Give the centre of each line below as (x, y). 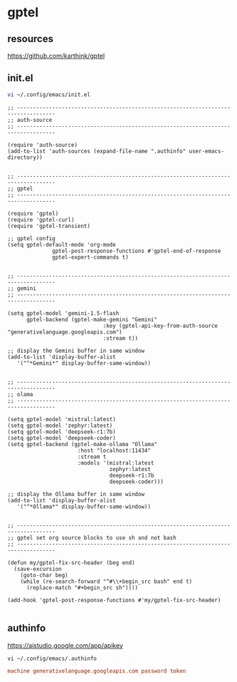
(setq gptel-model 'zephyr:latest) (60, 425)
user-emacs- (206, 151)
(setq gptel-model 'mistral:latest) (62, 419)
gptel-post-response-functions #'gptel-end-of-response (137, 251)
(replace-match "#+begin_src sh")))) (82, 588)
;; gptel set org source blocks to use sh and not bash (92, 538)
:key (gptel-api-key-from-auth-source (160, 326)
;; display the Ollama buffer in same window (76, 494)
